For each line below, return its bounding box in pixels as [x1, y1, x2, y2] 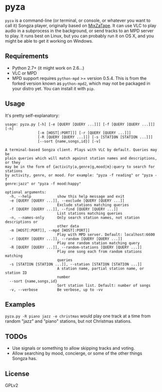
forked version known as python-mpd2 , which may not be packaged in [12, 80, 150, 86]
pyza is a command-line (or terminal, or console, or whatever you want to [5, 17, 151, 23]
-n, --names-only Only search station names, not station [9, 215, 140, 220]
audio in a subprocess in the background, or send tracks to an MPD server [5, 28, 154, 33]
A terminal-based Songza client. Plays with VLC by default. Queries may [5, 147, 158, 152]
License [5, 370, 30, 378]
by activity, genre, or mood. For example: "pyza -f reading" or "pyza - [5, 172, 158, 178]
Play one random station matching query [57, 240, 140, 246]
